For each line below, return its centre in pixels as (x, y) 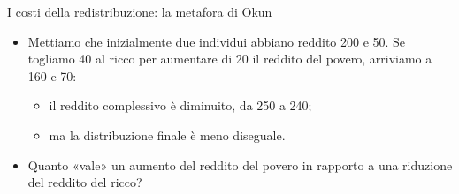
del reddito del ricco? (85, 182)
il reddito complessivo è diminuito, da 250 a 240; (180, 105)
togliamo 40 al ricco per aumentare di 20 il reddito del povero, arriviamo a (230, 59)
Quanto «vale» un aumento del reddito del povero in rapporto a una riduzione (240, 164)
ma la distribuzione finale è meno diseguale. (167, 134)
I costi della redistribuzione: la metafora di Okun (140, 11)
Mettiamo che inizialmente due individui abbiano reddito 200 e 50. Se (217, 41)
